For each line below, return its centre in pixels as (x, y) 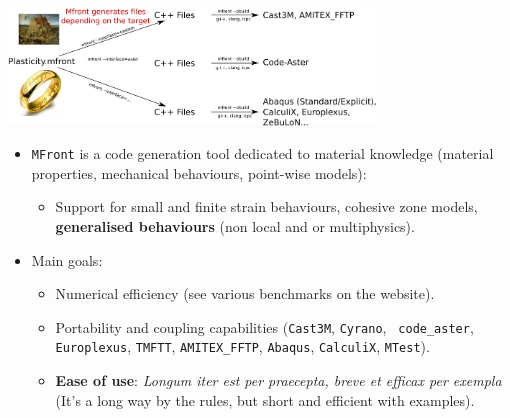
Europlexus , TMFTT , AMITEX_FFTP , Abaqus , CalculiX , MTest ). (242, 346)
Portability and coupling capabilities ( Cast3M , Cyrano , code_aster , (264, 326)
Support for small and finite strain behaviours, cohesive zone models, (266, 206)
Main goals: (67, 259)
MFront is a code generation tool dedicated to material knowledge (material (262, 153)
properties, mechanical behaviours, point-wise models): (199, 172)
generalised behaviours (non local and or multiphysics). (235, 226)
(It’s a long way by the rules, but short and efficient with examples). (265, 399)
